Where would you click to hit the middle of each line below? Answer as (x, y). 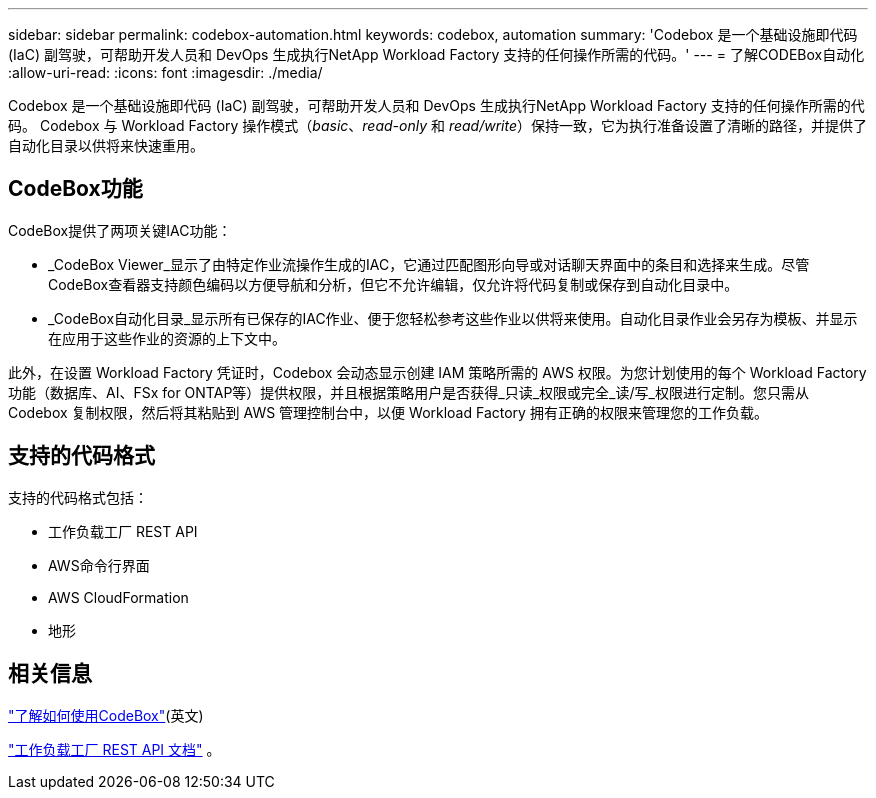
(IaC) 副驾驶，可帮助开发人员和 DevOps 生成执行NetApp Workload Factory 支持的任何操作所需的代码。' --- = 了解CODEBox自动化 (436, 54)
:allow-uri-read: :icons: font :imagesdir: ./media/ (165, 72)
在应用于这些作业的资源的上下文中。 (167, 338)
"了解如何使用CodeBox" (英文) (106, 715)
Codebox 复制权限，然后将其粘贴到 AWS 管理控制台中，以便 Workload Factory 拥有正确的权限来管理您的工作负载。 (388, 412)
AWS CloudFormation (118, 597)
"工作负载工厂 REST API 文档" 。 (114, 749)
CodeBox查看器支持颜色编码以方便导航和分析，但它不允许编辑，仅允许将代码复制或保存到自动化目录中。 (393, 284)
